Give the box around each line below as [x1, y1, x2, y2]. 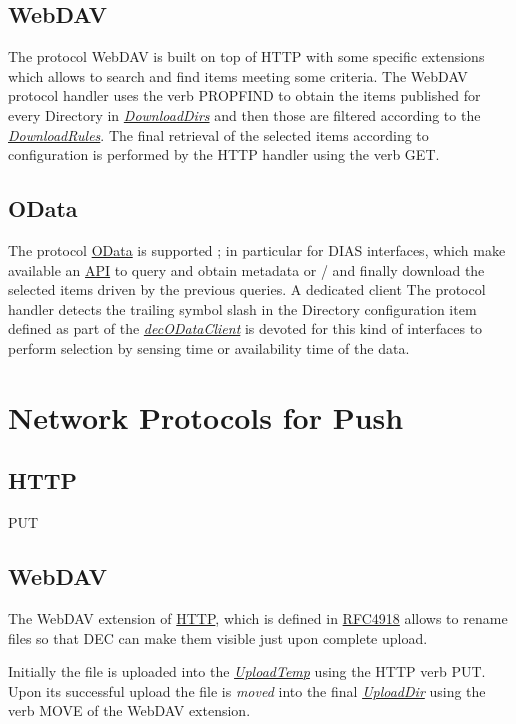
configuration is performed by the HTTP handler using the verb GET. [8, 144, 440, 165]
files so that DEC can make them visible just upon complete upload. [8, 627, 428, 648]
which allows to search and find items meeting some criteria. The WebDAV [8, 65, 468, 86]
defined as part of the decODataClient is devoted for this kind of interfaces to [8, 318, 483, 339]
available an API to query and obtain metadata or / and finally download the [8, 259, 485, 280]
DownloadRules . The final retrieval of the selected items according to [8, 124, 429, 145]
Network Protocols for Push [8, 396, 404, 437]
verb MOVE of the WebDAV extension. [8, 700, 251, 721]
